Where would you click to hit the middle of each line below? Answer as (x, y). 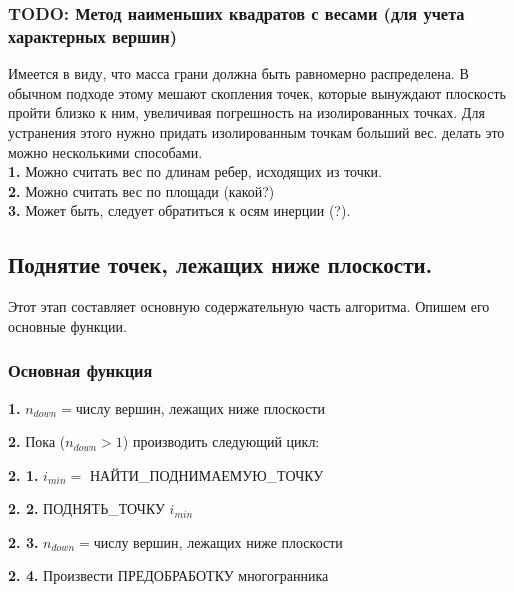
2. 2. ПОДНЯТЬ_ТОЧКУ (86, 508)
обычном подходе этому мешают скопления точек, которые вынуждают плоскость (257, 92)
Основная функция (80, 370)
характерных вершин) (93, 35)
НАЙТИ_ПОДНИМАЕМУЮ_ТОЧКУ (206, 474)
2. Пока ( (37, 441)
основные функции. (67, 325)
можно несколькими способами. (105, 151)
